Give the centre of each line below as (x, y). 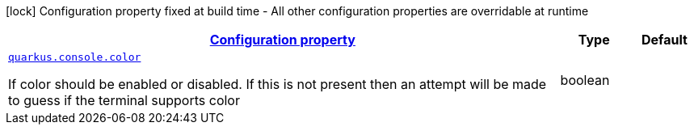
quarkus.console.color (75, 57)
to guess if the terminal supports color (124, 100)
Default (664, 40)
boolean (585, 80)
